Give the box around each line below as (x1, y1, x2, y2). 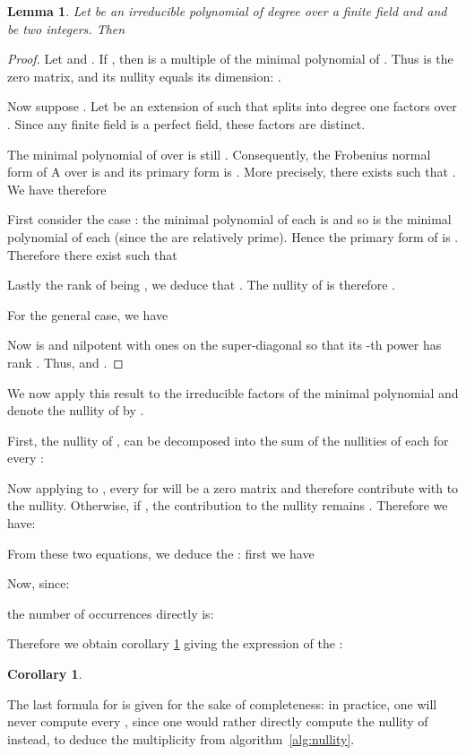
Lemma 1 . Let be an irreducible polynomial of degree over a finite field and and (7, 2, 447, 20)
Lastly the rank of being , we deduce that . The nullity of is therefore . (7, 275, 395, 294)
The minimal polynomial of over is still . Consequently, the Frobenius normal (7, 144, 431, 163)
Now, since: (7, 574, 70, 593)
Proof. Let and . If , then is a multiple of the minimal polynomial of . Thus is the (7, 49, 453, 68)
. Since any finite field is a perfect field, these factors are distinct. (7, 114, 366, 133)
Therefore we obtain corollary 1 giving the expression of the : (7, 634, 343, 653)
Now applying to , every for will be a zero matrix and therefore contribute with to (7, 478, 459, 497)
